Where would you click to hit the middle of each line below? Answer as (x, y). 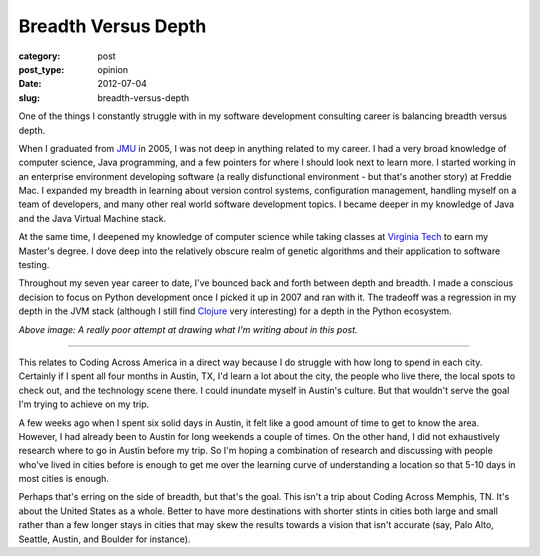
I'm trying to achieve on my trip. (84, 404)
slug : (29, 97)
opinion (113, 69)
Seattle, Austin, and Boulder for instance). (104, 539)
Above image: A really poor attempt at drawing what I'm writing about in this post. (188, 329)
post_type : (41, 69)
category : (39, 56)
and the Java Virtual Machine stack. (92, 218)
